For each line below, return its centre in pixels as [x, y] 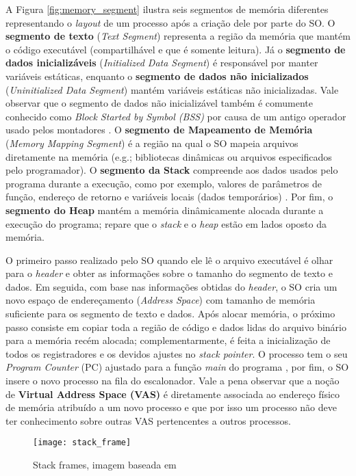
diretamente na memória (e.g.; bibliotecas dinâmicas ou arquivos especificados [169, 156]
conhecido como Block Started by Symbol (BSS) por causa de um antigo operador [176, 116]
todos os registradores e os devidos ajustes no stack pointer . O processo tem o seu [177, 353]
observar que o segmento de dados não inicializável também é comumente [160, 103]
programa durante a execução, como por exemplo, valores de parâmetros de [164, 183]
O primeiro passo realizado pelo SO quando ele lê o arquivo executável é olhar [169, 260]
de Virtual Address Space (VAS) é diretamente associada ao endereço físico [173, 394]
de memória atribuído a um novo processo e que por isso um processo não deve [171, 407]
